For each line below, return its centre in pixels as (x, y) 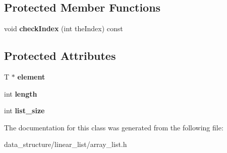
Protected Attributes (60, 56)
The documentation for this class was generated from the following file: (114, 127)
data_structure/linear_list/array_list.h (66, 144)
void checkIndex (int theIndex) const (64, 28)
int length (21, 93)
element (31, 76)
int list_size (24, 110)
